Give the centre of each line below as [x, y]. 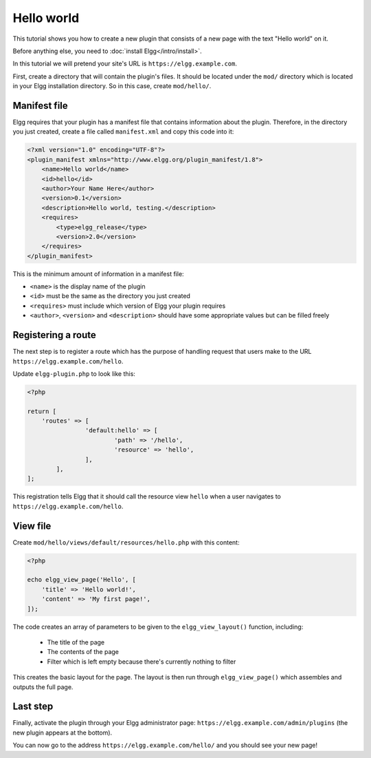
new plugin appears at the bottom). [63, 733]
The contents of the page [83, 652]
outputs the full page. [43, 687]
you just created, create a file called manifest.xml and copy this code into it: [123, 131]
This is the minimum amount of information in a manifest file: [99, 274]
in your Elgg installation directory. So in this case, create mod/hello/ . [112, 86]
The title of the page [76, 642]
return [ [42, 411]
